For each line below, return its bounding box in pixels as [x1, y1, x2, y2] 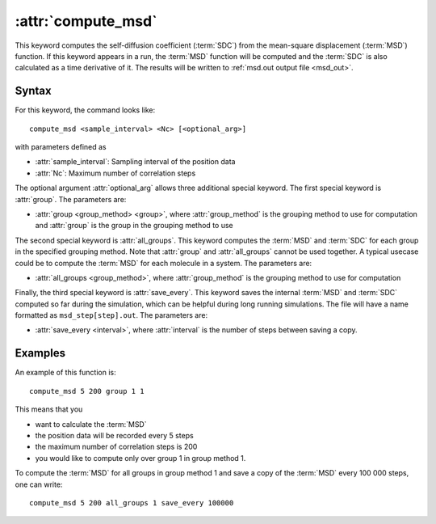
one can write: [15, 480, 63, 489]
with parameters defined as [15, 142, 107, 152]
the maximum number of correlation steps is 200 [35, 442, 198, 452]
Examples [15, 346, 66, 360]
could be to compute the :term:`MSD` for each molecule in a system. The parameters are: [15, 258, 312, 268]
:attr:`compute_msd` [15, 12, 157, 30]
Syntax [15, 84, 52, 98]
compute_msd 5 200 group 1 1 [29, 387, 145, 395]
